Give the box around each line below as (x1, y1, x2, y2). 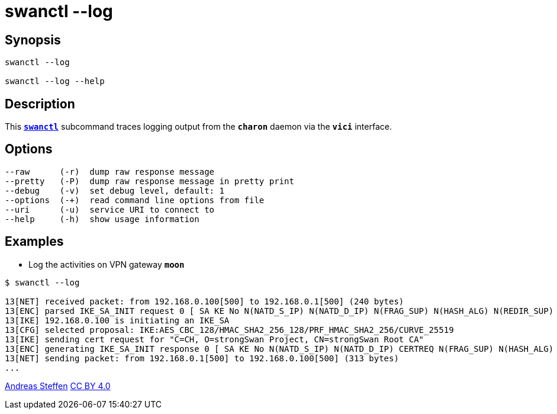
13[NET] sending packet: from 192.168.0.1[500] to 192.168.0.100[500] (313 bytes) (5, 353, 399, 363)
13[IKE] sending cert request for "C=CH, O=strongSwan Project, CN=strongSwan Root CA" (5, 334, 424, 344)
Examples (5, 234, 64, 249)
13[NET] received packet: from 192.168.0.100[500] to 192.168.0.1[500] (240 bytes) (5, 296, 404, 306)
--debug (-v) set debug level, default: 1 (5, 185, 224, 195)
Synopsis (5, 32, 61, 47)
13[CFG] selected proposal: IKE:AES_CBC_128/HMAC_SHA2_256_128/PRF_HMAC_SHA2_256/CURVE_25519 (5, 325, 454, 335)
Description (5, 96, 75, 111)
